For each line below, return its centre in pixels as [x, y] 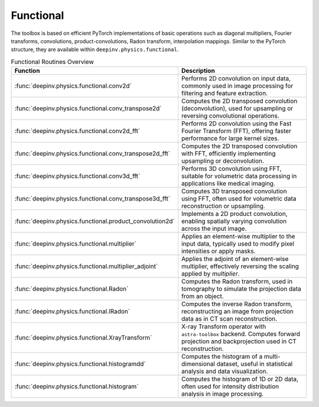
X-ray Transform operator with [224, 327]
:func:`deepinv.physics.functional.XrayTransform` [83, 338]
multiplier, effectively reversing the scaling [240, 266]
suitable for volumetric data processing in [239, 176]
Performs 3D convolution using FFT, [231, 169]
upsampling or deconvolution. [223, 161]
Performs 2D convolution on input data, [236, 79]
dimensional [198, 364]
